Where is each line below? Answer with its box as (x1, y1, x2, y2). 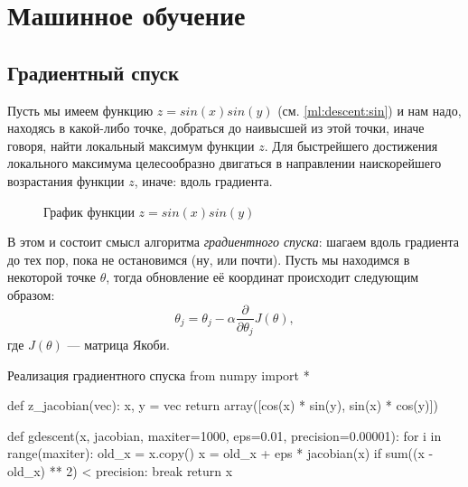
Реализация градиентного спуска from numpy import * (7, 365, 310, 384)
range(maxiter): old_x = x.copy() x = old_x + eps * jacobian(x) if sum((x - (7, 444, 434, 463)
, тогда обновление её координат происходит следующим (106, 267, 419, 286)
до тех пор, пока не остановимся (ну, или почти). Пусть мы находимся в (7, 249, 410, 268)
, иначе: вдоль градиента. (134, 171, 273, 190)
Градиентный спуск (7, 58, 180, 86)
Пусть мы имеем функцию (7, 100, 154, 119)
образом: (7, 285, 55, 304)
